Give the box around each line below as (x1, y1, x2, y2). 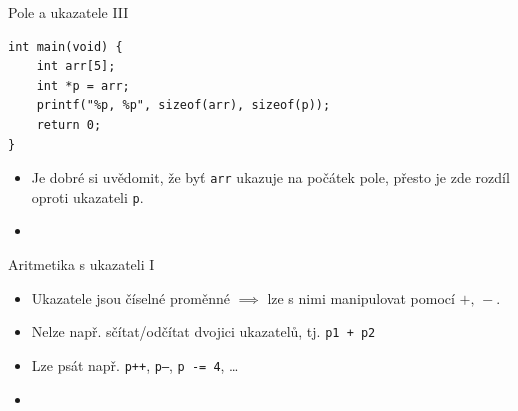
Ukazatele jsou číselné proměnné (31, 287, 230, 308)
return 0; (36, 117, 102, 132)
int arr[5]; (36, 59, 116, 74)
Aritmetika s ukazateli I (8, 254, 155, 275)
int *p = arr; (36, 78, 130, 93)
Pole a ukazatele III (8, 2, 129, 22)
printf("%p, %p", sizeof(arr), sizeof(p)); (36, 98, 331, 113)
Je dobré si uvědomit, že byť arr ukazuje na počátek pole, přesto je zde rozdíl (31, 167, 510, 188)
